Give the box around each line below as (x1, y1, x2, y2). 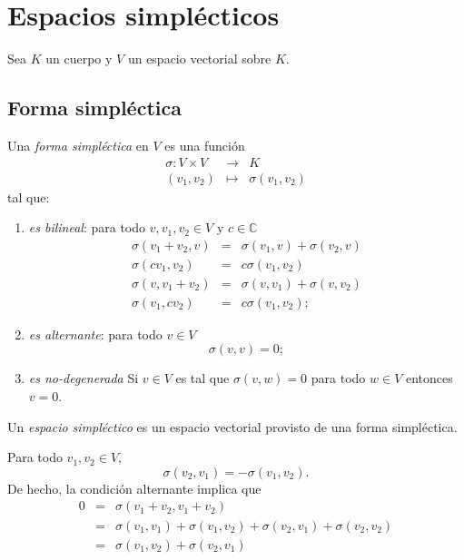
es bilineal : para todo (28, 218, 146, 237)
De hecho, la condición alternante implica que (7, 478, 262, 497)
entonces (405, 368, 453, 388)
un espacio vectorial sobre (127, 49, 271, 68)
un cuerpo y (45, 49, 113, 68)
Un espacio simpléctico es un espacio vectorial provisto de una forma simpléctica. (7, 417, 458, 436)
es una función (164, 135, 245, 154)
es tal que (175, 368, 230, 388)
